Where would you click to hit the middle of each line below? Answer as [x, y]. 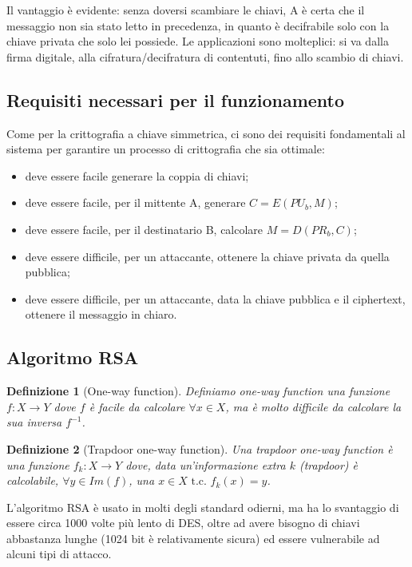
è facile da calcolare [137, 406]
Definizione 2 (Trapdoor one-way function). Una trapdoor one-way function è [200, 448]
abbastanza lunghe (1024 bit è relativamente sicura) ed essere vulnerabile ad [193, 538]
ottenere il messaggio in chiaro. [101, 314]
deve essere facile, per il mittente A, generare [135, 202]
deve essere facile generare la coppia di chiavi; [137, 175]
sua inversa [34, 422]
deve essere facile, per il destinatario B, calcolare [144, 229]
